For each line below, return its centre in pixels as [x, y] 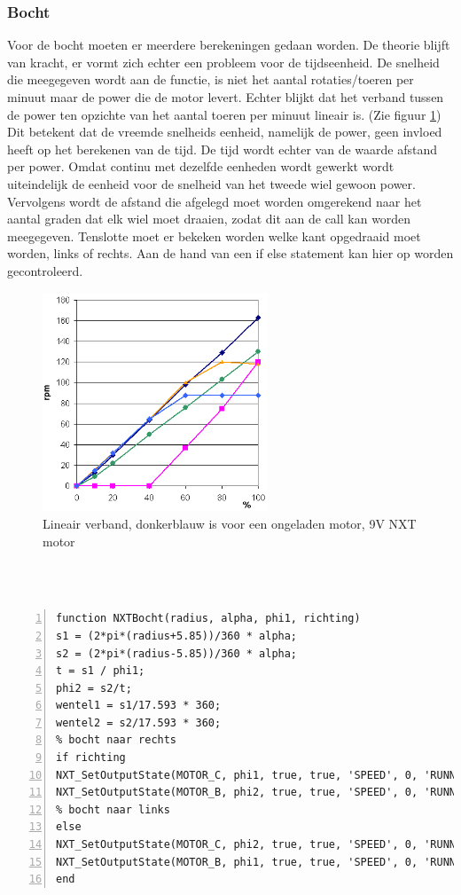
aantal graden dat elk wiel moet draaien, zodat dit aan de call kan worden [209, 219]
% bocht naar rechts [117, 740]
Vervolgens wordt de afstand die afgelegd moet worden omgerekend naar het [215, 201]
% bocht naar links [113, 809]
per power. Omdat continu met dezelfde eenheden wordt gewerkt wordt [201, 166]
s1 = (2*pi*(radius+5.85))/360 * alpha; [177, 636]
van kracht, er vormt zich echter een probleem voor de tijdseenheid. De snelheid [223, 62]
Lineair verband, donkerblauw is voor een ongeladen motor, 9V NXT [230, 523]
